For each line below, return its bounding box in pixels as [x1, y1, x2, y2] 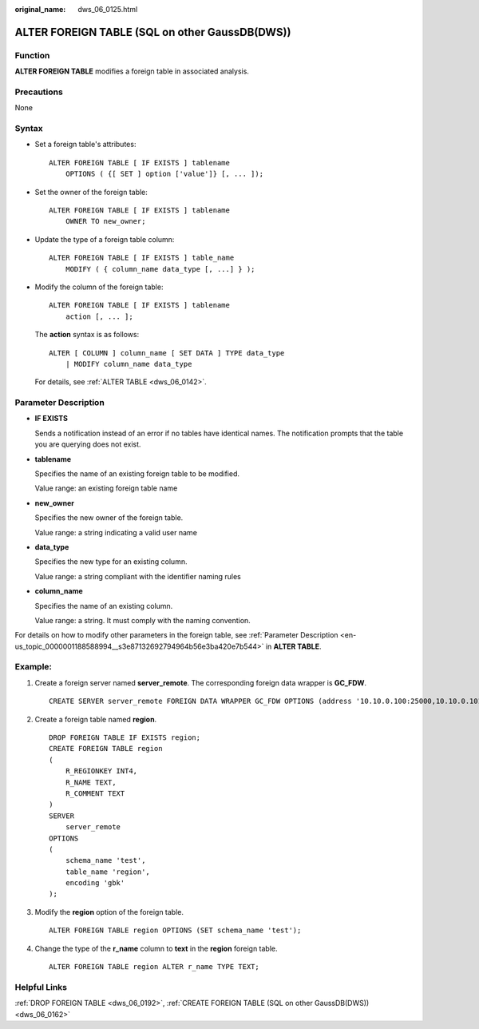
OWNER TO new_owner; [65, 217, 146, 226]
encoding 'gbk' [65, 879, 125, 888]
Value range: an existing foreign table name [34, 483, 178, 493]
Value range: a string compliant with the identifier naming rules [34, 571, 241, 581]
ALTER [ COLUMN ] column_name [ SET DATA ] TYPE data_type [49, 348, 285, 357]
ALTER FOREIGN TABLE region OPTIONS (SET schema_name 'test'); [49, 926, 302, 935]
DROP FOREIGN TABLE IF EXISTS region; [49, 733, 201, 742]
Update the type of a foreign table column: [34, 234, 175, 244]
